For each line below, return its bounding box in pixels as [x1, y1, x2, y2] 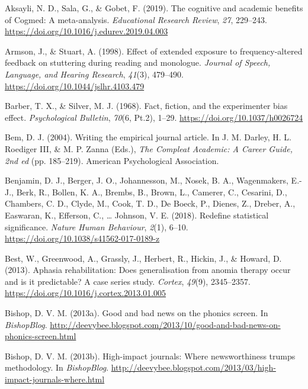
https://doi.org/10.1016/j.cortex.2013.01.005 [5, 287, 166, 299]
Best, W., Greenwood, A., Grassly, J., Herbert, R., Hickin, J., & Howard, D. [5, 252, 282, 264]
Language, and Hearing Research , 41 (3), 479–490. [5, 67, 184, 80]
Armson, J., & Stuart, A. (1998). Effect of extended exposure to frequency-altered [5, 44, 303, 57]
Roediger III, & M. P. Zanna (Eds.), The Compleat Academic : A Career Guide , [5, 142, 293, 155]
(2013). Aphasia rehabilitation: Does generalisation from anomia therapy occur [5, 263, 291, 276]
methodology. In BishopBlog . [5, 361, 109, 374]
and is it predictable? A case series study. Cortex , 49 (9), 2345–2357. [5, 275, 251, 287]
